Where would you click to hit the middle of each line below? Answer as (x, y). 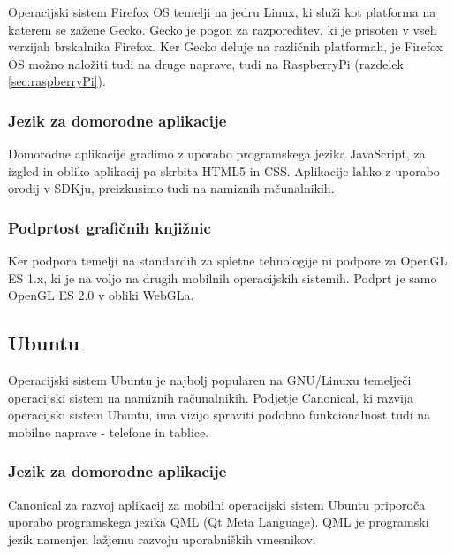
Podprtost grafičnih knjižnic (110, 227)
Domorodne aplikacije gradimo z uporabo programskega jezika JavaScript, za (217, 154)
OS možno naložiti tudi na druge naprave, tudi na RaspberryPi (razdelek (206, 63)
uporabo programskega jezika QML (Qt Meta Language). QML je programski (219, 522)
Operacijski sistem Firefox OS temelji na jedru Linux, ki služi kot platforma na (222, 12)
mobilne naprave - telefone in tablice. (109, 431)
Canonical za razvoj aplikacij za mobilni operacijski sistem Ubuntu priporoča (217, 504)
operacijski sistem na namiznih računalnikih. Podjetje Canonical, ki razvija (211, 397)
